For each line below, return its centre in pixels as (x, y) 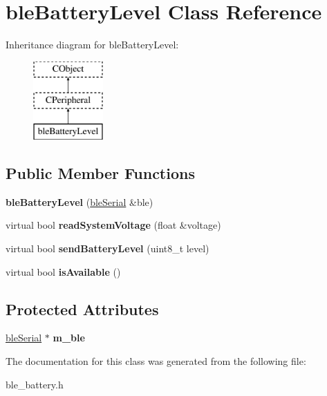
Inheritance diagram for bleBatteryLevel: (92, 45)
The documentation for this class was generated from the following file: (156, 361)
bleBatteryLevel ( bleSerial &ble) (80, 201)
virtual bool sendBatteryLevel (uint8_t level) (108, 248)
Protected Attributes (82, 309)
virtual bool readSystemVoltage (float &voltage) (113, 225)
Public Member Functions (100, 173)
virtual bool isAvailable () (63, 271)
